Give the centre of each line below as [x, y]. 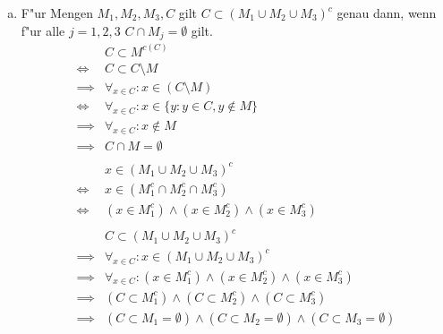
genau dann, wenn [387, 13]
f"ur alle [43, 30]
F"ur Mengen [57, 13]
